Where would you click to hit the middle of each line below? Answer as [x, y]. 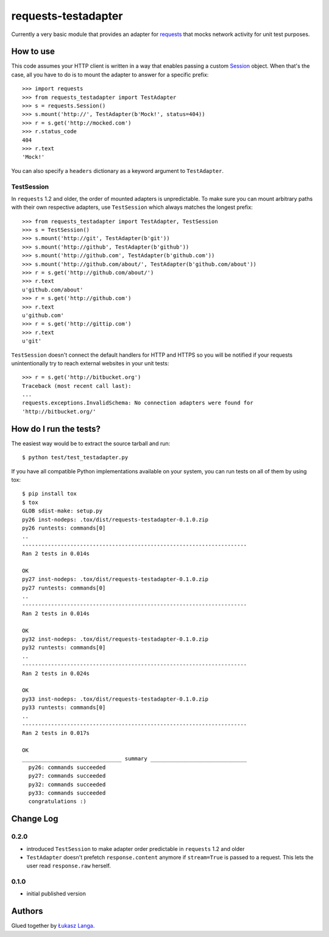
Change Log [35, 819]
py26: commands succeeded [67, 767]
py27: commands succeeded [67, 776]
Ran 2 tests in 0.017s [56, 733]
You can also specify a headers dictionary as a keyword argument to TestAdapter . [118, 170]
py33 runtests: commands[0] [64, 708]
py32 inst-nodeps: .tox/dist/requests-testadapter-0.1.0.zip [115, 639]
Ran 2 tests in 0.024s [56, 673]
